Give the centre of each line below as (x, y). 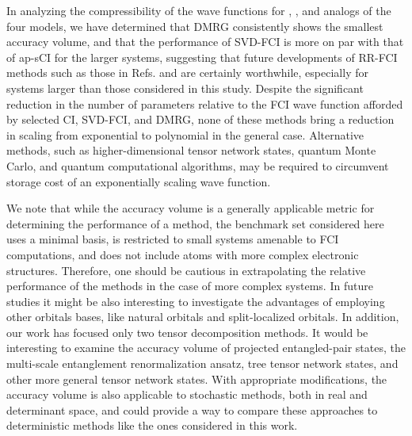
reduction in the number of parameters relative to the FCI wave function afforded (205, 103)
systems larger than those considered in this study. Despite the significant (185, 88)
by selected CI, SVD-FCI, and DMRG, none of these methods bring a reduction (200, 119)
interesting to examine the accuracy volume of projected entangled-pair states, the (206, 348)
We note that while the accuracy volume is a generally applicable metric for (191, 208)
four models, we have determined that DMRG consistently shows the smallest (195, 26)
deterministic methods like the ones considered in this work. (152, 425)
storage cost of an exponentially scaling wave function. (139, 181)
